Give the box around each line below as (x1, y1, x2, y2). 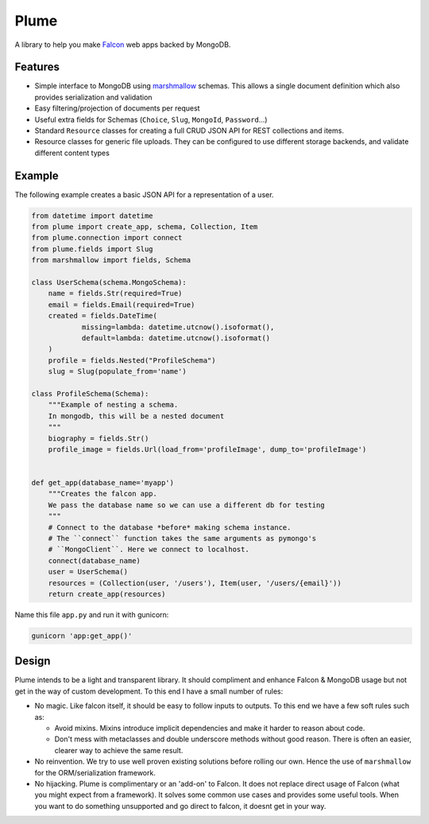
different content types (34, 148, 110, 157)
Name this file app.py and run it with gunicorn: (14, 609, 169, 620)
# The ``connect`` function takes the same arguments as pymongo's (48, 534, 317, 543)
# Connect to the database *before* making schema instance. (48, 523, 292, 532)
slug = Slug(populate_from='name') (48, 367, 187, 376)
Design (14, 655, 51, 668)
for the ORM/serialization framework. (34, 768, 157, 777)
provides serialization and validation (34, 92, 153, 102)
